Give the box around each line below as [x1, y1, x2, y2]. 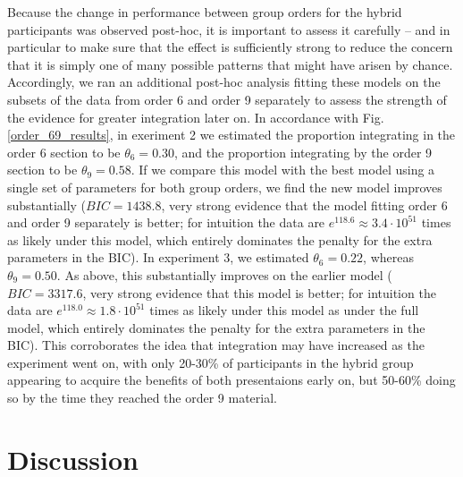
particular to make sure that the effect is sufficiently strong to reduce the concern [7, 38, 453, 56]
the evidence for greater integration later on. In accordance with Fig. [7, 107, 384, 126]
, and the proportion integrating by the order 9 [174, 142, 433, 161]
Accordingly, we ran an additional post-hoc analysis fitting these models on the [7, 72, 441, 91]
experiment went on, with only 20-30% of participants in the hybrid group [7, 353, 414, 371]
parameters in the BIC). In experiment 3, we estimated [7, 248, 309, 267]
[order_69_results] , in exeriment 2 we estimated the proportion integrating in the [7, 125, 456, 144]
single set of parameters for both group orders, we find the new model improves [7, 177, 442, 196]
